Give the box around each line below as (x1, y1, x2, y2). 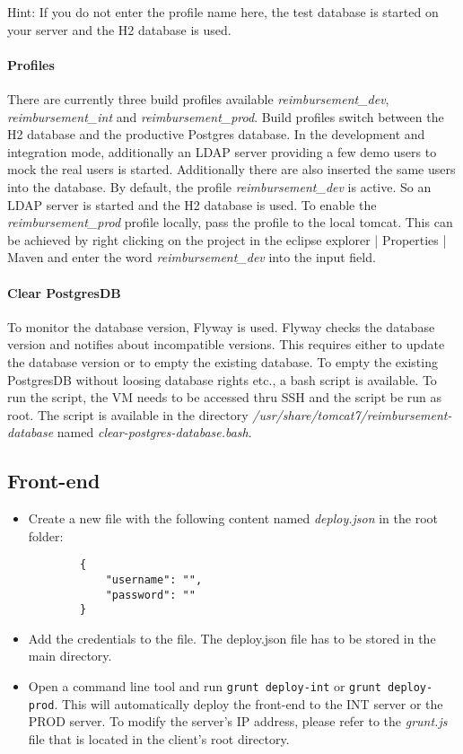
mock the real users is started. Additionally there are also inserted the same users (7, 160, 456, 179)
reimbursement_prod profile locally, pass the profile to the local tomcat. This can (7, 213, 453, 232)
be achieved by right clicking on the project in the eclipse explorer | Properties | (7, 230, 447, 249)
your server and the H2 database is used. (7, 20, 231, 39)
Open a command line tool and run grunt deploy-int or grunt (28, 677, 381, 696)
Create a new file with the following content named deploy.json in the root (28, 509, 438, 528)
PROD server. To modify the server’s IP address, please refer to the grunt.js (28, 712, 448, 731)
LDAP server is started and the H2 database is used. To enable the (7, 195, 377, 214)
